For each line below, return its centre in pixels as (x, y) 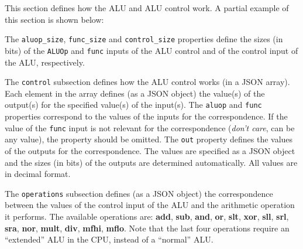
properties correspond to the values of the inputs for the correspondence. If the (146, 116)
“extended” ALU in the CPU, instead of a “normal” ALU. (109, 239)
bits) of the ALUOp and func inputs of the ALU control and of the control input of (151, 50)
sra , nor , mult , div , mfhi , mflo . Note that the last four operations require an (147, 228)
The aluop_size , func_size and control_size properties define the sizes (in (144, 39)
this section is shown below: (54, 19)
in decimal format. (38, 174)
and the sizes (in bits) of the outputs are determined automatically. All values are (151, 162)
